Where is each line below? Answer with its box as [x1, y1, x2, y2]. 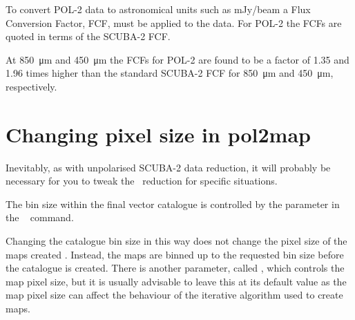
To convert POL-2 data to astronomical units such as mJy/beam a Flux [6, 2, 311, 16]
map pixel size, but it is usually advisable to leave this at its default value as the [6, 274, 347, 288]
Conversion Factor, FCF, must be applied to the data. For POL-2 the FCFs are [6, 15, 342, 30]
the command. [6, 210, 74, 225]
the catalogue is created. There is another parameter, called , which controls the [6, 261, 345, 275]
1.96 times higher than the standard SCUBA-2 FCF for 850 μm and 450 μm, [6, 66, 334, 80]
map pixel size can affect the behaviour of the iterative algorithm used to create [6, 288, 343, 302]
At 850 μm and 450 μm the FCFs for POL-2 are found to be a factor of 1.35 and [6, 52, 349, 66]
